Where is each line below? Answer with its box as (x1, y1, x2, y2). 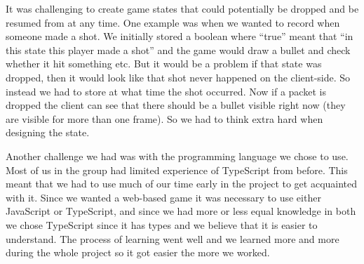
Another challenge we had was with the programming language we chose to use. (6, 148, 349, 163)
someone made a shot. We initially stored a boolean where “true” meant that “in (6, 29, 353, 44)
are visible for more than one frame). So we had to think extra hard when (6, 111, 323, 126)
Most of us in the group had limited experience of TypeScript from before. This (6, 162, 348, 177)
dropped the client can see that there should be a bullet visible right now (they (6, 98, 346, 112)
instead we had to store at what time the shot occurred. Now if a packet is (6, 84, 326, 98)
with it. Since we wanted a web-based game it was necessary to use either (6, 190, 321, 204)
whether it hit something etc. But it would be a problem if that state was (6, 56, 322, 71)
